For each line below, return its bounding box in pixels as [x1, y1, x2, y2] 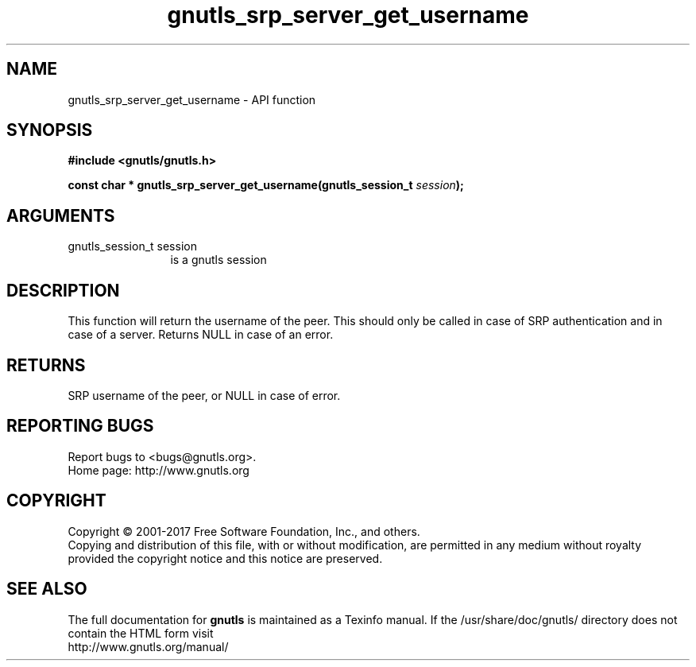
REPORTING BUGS [6, 416, 154, 436]
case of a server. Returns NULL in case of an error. [68, 328, 334, 342]
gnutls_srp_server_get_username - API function [68, 92, 316, 107]
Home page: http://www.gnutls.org [68, 463, 249, 477]
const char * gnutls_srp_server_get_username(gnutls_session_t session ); [68, 178, 464, 192]
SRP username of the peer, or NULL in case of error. [68, 388, 341, 402]
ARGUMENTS [6, 205, 115, 226]
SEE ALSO [6, 579, 87, 599]
